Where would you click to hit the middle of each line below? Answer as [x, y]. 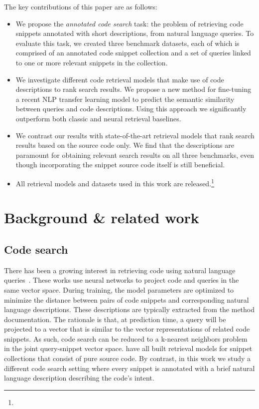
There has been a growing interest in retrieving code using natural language [120, 270]
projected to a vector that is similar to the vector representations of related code [127, 329]
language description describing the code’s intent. [79, 378]
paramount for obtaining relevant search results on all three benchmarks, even [135, 155]
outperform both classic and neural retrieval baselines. [98, 118]
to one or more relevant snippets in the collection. [92, 62]
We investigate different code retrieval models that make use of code [120, 79]
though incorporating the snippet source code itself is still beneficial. [120, 165]
